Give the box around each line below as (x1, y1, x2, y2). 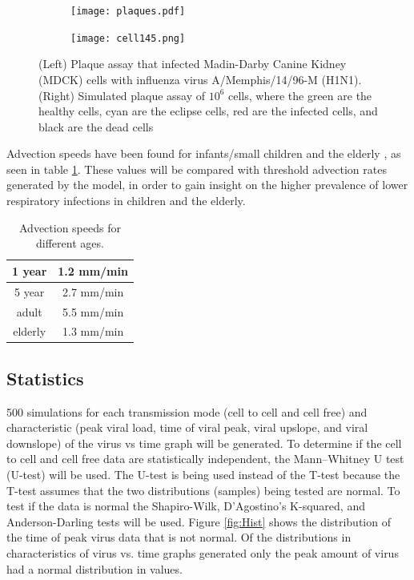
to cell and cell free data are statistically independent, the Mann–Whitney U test (6, 450, 404, 467)
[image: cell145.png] (70, 32, 186, 44)
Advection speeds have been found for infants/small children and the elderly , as (6, 145, 401, 162)
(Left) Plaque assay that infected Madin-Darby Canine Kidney (38, 55, 347, 72)
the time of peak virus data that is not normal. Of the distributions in (6, 529, 352, 546)
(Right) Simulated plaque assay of (38, 87, 206, 103)
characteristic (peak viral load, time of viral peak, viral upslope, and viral (6, 419, 368, 436)
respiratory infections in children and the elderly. (6, 192, 246, 209)
